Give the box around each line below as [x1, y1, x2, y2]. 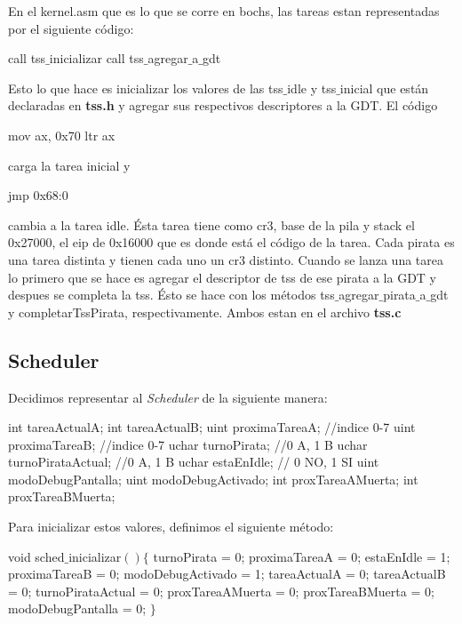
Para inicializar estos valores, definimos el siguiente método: [8, 517, 334, 536]
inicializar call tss [49, 49, 144, 68]
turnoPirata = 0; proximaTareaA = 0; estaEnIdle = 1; [153, 547, 450, 565]
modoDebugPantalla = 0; [8, 599, 147, 618]
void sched [8, 547, 65, 565]
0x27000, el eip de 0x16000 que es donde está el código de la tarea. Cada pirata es [8, 233, 455, 252]
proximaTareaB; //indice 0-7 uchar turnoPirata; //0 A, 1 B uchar [8, 435, 368, 453]
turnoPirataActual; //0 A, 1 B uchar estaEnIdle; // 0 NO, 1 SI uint [8, 452, 379, 471]
